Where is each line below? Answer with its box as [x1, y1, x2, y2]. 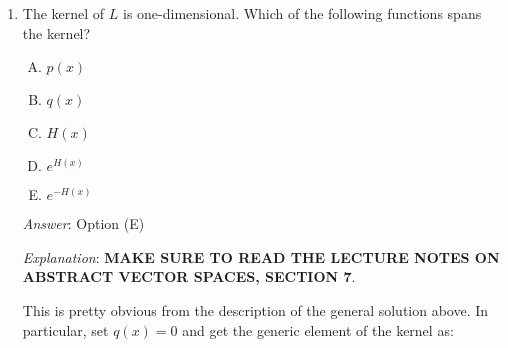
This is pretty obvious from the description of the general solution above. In [22, 299, 489, 320]
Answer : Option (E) [22, 213, 145, 234]
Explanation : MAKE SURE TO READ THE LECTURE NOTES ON [22, 246, 500, 267]
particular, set [22, 319, 109, 340]
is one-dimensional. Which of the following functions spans [122, 3, 482, 23]
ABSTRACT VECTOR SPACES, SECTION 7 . [22, 266, 356, 287]
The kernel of [22, 3, 105, 23]
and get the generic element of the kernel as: [182, 319, 454, 340]
